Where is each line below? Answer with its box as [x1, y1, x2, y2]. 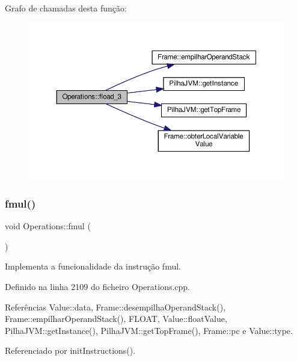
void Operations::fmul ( [5, 220, 91, 232]
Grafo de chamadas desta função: [5, 2, 127, 14]
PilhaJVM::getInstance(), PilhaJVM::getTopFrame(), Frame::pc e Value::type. [5, 324, 293, 336]
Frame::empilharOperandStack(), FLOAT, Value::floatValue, [5, 312, 227, 325]
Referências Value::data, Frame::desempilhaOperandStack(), [5, 300, 226, 313]
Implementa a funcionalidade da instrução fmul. [5, 260, 181, 273]
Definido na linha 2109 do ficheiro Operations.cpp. [5, 280, 191, 292]
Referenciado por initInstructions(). [5, 344, 136, 357]
